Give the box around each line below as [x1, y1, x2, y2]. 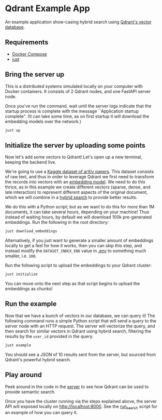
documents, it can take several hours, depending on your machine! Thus [5, 209, 149, 215]
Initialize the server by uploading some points [5, 141, 146, 150]
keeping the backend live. [5, 159, 57, 165]
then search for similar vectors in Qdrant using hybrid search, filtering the [5, 328, 151, 334]
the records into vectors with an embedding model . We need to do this [5, 179, 146, 185]
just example [5, 343, 31, 348]
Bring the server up [5, 70, 64, 79]
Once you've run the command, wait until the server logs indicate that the [5, 103, 151, 109]
